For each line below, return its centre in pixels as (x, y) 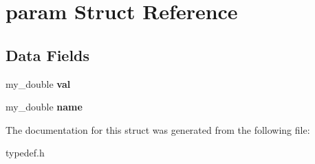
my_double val (38, 83)
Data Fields (48, 55)
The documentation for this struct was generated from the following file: (158, 129)
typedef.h (25, 153)
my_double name (44, 107)
